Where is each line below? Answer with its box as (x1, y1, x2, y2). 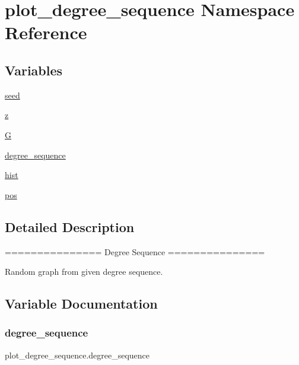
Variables (5, 61, 63, 79)
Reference (5, 20, 87, 45)
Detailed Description (5, 217, 135, 236)
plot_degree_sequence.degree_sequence (5, 348, 150, 361)
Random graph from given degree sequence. (5, 265, 163, 278)
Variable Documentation (5, 294, 158, 313)
